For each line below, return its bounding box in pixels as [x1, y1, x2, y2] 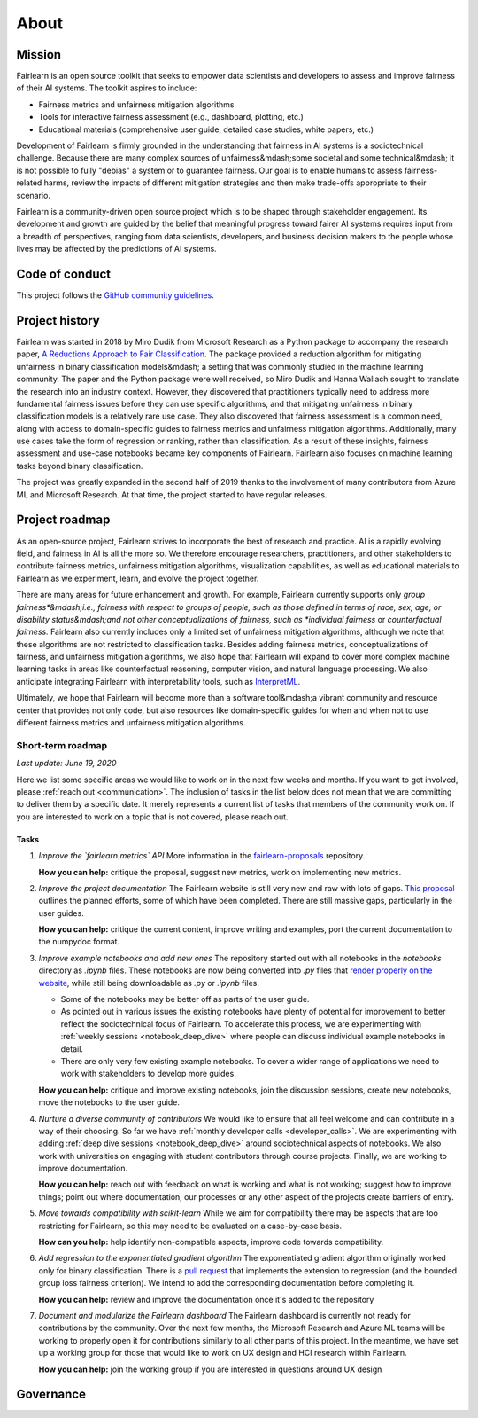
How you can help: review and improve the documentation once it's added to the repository [38, 1294, 374, 1304]
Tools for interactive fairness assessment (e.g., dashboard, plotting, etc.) [38, 112, 305, 122]
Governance [16, 1387, 86, 1402]
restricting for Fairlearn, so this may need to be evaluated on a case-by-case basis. [38, 1220, 343, 1231]
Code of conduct [16, 266, 112, 281]
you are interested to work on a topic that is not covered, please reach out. [16, 811, 289, 822]
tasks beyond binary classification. [16, 460, 143, 471]
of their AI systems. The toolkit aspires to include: [16, 82, 197, 93]
